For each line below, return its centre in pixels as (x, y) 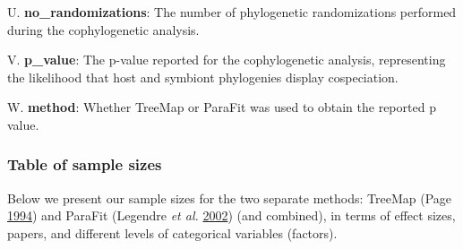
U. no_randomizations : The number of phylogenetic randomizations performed (232, 12)
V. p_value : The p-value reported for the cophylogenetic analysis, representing (227, 60)
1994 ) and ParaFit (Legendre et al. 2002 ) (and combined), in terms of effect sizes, (231, 215)
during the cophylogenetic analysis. (103, 29)
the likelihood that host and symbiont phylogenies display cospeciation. (203, 77)
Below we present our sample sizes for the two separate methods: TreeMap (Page (230, 197)
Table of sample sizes (85, 164)
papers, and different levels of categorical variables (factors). (172, 232)
